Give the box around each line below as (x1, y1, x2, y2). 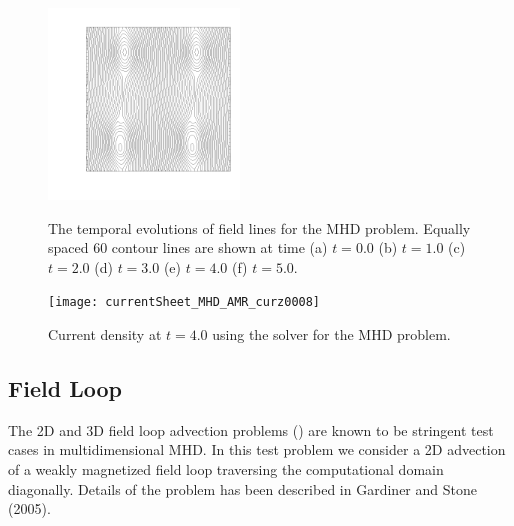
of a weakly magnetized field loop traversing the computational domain (8, 459, 444, 480)
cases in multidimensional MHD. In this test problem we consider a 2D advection (8, 439, 506, 460)
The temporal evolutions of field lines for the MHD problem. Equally (48, 217, 471, 238)
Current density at (48, 324, 162, 345)
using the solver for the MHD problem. (212, 324, 451, 345)
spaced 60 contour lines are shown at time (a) (48, 237, 328, 258)
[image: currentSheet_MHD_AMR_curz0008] (48, 295, 321, 310)
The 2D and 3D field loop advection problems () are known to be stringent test (8, 419, 494, 440)
